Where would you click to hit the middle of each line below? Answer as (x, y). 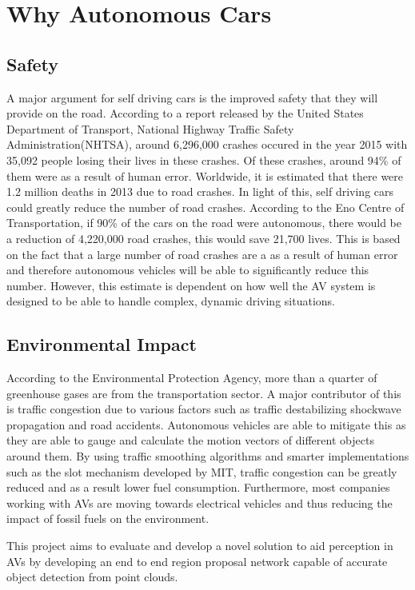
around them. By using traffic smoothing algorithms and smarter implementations (208, 456)
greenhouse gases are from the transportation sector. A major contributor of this (204, 393)
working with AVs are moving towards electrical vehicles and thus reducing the (200, 502)
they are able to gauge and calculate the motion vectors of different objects (190, 440)
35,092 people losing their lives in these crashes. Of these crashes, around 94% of (204, 159)
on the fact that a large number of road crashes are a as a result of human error (202, 254)
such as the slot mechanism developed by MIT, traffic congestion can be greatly (202, 471)
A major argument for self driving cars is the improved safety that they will (192, 97)
